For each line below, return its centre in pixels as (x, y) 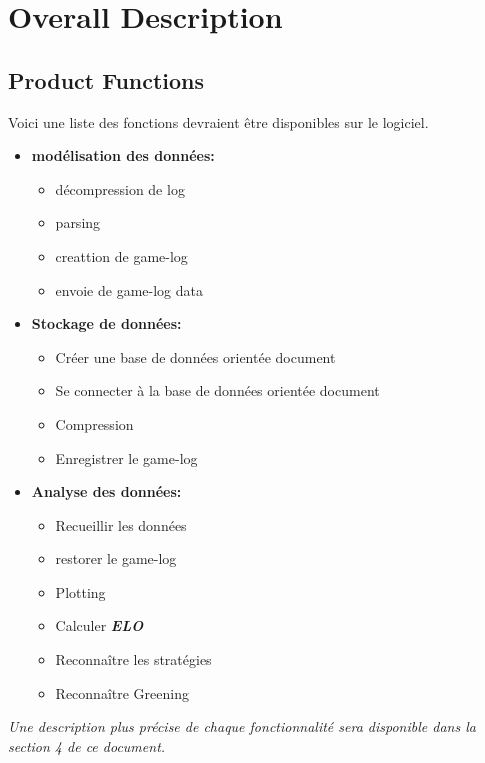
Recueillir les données (121, 524)
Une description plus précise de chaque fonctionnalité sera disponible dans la (242, 726)
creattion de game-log (121, 255)
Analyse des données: (106, 491)
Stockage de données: (106, 323)
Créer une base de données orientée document (195, 356)
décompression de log (120, 188)
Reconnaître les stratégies (133, 659)
